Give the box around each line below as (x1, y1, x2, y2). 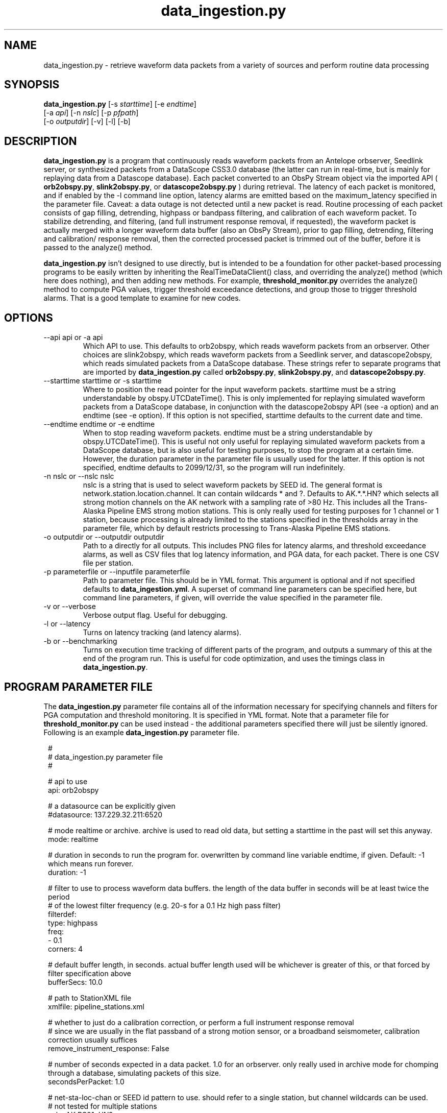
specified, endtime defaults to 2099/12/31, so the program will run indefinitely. (83, 463, 345, 472)
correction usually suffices (48, 1035, 137, 1044)
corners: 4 (48, 944, 83, 953)
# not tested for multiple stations (48, 1101, 157, 1110)
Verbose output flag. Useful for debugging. (83, 611, 228, 620)
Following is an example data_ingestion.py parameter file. (43, 728, 240, 737)
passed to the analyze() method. (43, 243, 153, 252)
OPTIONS (4, 311, 53, 324)
